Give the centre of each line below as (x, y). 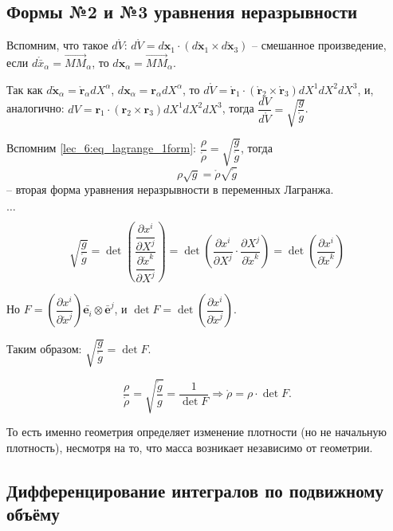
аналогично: (35, 108)
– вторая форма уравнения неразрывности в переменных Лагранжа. (170, 189)
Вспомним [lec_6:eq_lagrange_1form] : (101, 148)
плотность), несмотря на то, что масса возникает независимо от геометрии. (190, 447)
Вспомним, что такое (57, 45)
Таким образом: (44, 349)
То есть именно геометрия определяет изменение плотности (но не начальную (197, 432)
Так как (25, 89)
